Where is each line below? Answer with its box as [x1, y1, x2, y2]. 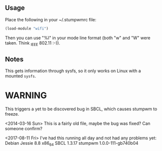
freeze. [5, 111, 19, 117]
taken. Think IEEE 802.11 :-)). [5, 40, 60, 47]
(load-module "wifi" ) [5, 26, 49, 31]
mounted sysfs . [5, 73, 36, 79]
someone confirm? [5, 126, 43, 132]
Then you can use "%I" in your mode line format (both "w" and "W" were [5, 35, 151, 41]
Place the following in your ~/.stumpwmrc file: [5, 16, 97, 22]
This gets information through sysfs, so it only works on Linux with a [5, 68, 141, 74]
